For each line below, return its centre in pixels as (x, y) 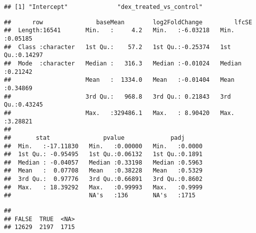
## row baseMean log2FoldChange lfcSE (128, 22)
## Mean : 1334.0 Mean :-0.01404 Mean (119, 80)
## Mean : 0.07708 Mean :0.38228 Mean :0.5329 (103, 171)
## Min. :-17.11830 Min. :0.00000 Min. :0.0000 (103, 146)
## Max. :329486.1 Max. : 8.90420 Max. (119, 113)
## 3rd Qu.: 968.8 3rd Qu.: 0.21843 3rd (118, 96)
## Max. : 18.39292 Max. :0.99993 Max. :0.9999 (103, 187)
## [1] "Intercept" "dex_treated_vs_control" (103, 7)
